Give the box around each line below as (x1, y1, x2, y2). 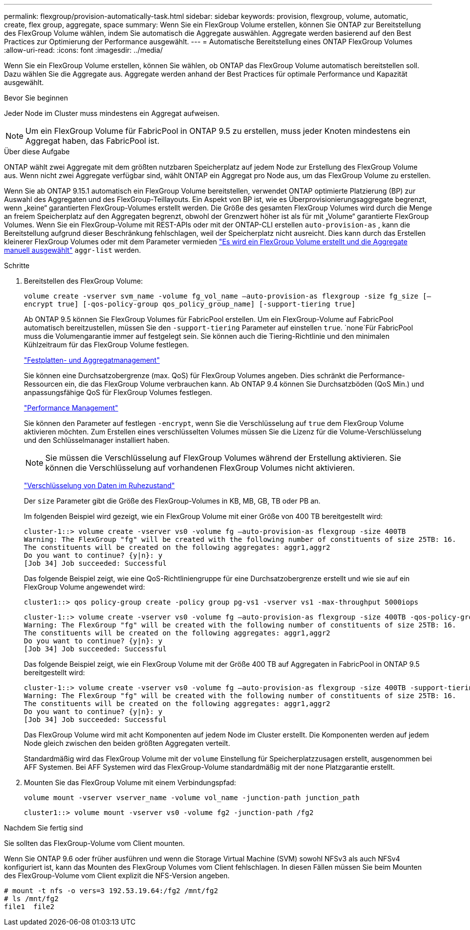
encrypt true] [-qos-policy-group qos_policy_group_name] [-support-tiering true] (24, 300, 355, 308)
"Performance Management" (24, 404, 118, 412)
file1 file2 (4, 903, 55, 911)
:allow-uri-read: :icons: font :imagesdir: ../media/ (4, 46, 163, 54)
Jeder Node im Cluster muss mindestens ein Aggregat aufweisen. (4, 109, 220, 117)
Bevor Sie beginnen (4, 94, 68, 102)
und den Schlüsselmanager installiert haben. (24, 436, 170, 444)
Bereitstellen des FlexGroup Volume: (24, 277, 143, 285)
